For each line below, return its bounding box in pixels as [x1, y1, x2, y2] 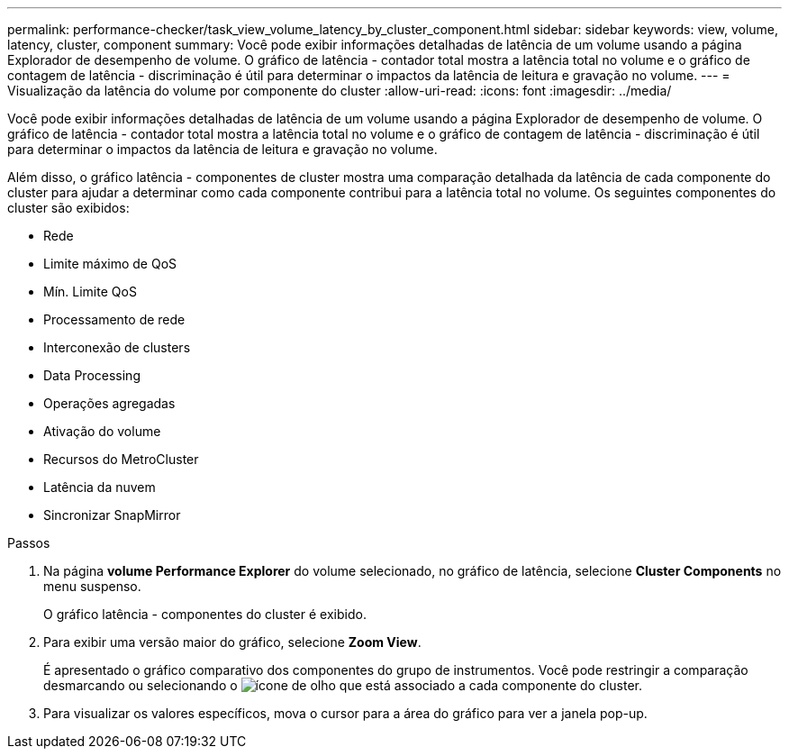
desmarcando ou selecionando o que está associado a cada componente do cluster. [43, 678, 643, 693]
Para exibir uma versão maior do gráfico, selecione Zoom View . [43, 634, 422, 650]
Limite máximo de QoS [43, 256, 177, 271]
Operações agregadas [43, 396, 176, 411]
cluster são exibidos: [7, 200, 130, 215]
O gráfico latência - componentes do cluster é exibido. [43, 606, 367, 622]
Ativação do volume [43, 424, 161, 439]
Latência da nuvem [43, 479, 156, 495]
